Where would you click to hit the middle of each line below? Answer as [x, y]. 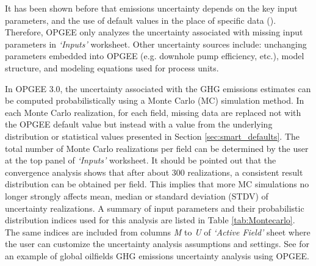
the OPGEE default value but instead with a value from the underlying [139, 124]
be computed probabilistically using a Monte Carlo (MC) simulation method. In [155, 100]
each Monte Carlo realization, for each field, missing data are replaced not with [153, 112]
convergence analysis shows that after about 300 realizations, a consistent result [154, 172]
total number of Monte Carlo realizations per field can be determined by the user [157, 148]
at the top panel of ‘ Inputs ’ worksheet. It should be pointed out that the [141, 160]
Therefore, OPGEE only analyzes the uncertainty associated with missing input [154, 32]
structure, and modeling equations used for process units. [112, 67]
